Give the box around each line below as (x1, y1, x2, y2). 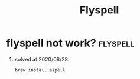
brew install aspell (14, 67, 66, 73)
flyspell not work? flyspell (6, 36, 135, 50)
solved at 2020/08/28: (14, 56, 70, 63)
